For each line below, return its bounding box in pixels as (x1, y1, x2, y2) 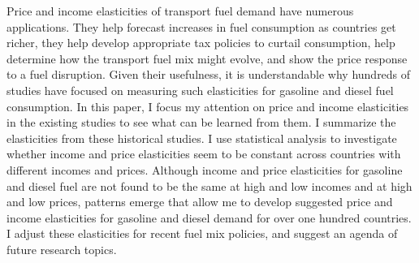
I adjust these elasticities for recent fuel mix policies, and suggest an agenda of (6, 225, 398, 242)
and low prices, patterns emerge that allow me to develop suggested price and (6, 193, 393, 210)
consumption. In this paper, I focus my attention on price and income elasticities (6, 97, 409, 114)
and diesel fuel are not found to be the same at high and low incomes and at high (6, 177, 413, 194)
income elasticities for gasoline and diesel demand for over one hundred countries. (6, 209, 412, 226)
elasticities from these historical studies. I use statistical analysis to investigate (6, 129, 397, 146)
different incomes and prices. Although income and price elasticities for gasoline (6, 161, 403, 178)
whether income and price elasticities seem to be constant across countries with (6, 145, 401, 162)
